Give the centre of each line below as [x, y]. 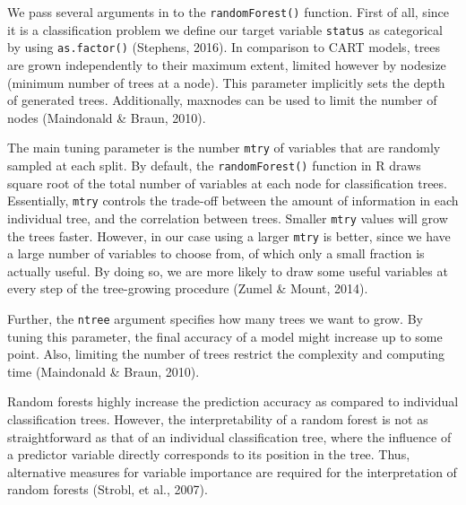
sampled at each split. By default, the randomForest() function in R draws [214, 165]
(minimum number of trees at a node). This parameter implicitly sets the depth [226, 82]
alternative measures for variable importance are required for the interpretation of [232, 471]
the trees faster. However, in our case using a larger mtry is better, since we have [229, 235]
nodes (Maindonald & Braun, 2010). [107, 117]
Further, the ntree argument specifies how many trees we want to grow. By [215, 318]
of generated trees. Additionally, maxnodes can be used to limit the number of [222, 100]
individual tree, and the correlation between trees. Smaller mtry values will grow [228, 218]
